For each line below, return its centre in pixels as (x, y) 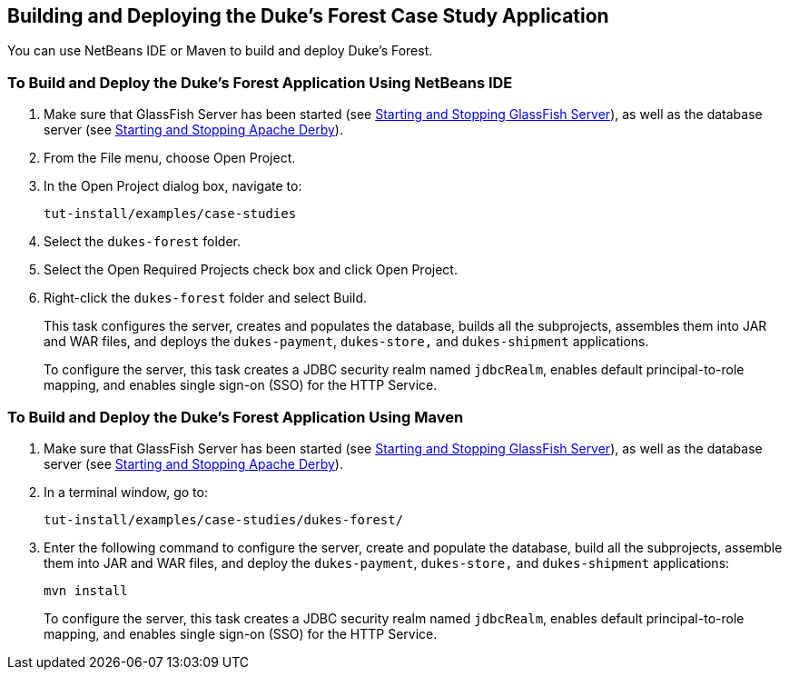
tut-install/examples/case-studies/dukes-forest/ (224, 519)
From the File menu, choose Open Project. (170, 158)
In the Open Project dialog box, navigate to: (173, 186)
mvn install (86, 590)
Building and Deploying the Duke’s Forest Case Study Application (308, 16)
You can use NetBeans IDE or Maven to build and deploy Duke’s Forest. (220, 51)
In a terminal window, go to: (126, 492)
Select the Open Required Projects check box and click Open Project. (251, 270)
